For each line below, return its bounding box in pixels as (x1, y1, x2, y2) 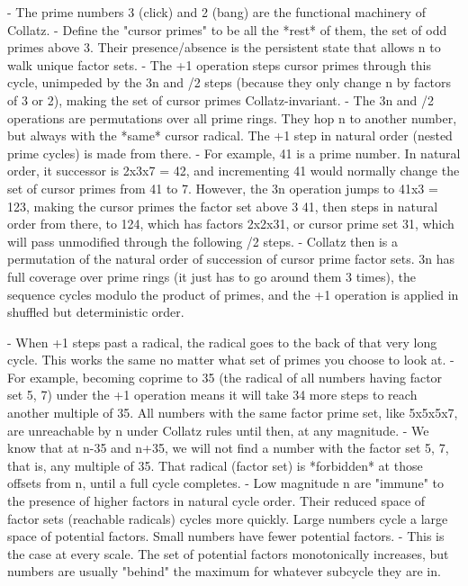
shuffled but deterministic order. (7, 302, 184, 321)
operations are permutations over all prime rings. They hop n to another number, (7, 108, 457, 127)
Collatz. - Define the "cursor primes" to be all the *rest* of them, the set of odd (7, 20, 447, 39)
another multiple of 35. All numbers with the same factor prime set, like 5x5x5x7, (7, 403, 458, 422)
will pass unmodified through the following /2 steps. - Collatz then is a (7, 231, 399, 250)
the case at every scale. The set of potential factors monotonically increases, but (7, 544, 449, 563)
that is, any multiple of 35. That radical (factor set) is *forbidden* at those (7, 455, 423, 474)
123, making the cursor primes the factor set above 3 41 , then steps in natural (7, 196, 438, 215)
